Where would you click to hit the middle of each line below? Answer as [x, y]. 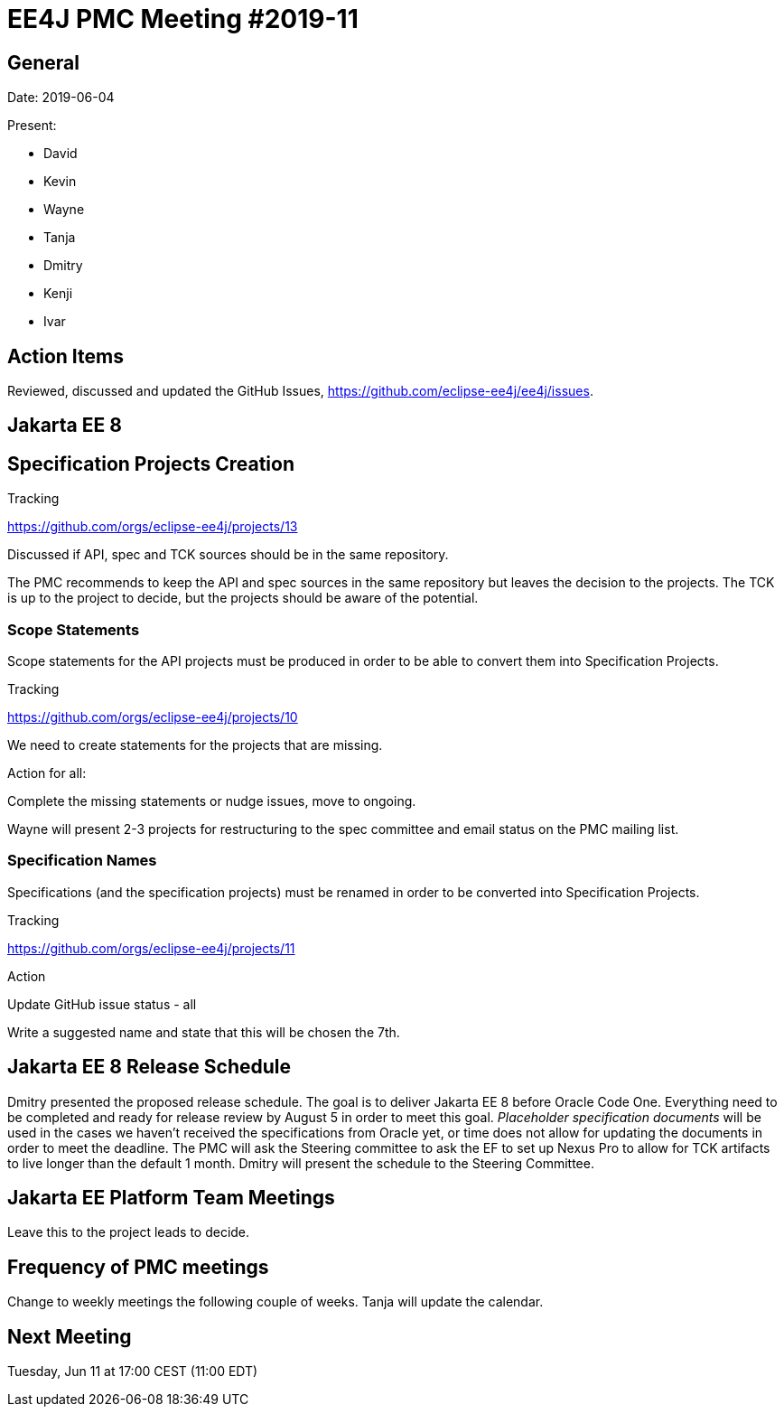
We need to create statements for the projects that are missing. [195, 745]
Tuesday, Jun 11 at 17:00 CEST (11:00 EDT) [133, 1372]
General [44, 62]
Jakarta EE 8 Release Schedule [149, 1067]
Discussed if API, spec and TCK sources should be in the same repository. [228, 555]
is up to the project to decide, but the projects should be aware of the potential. [243, 598]
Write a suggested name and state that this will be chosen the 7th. [204, 1032]
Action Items [65, 356]
